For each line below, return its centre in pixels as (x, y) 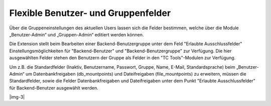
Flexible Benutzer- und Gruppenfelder (90, 13)
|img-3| (17, 97)
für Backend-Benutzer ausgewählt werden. (54, 88)
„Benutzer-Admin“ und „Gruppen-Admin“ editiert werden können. (77, 34)
